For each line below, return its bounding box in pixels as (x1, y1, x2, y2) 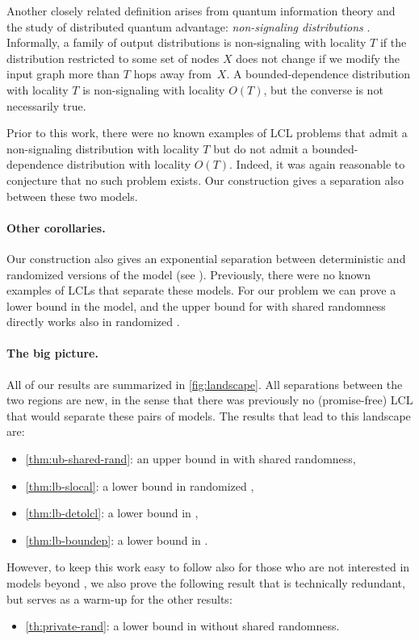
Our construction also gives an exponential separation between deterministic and (6, 249, 406, 266)
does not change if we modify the (236, 49, 400, 66)
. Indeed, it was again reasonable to (229, 156, 405, 173)
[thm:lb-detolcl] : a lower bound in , (25, 504, 199, 521)
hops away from (133, 65, 212, 82)
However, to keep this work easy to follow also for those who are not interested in (6, 558, 410, 575)
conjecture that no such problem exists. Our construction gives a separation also (6, 171, 404, 188)
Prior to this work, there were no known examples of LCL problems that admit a (6, 124, 408, 141)
